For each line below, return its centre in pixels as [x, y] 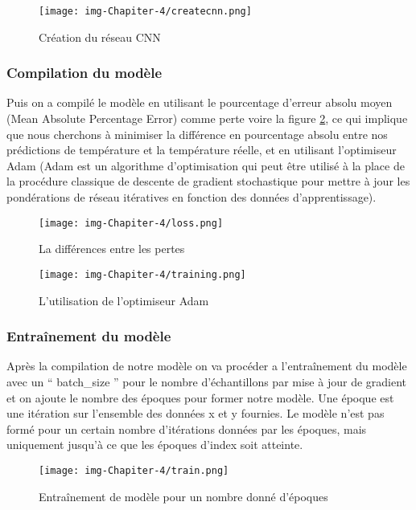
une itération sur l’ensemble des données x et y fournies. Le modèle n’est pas [196, 413]
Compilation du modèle [84, 73]
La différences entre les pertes [112, 249]
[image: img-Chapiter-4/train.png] [134, 470]
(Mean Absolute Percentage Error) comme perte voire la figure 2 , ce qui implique [207, 118]
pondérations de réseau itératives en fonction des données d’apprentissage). [192, 197]
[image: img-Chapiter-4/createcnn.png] [145, 11]
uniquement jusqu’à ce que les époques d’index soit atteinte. [155, 445]
